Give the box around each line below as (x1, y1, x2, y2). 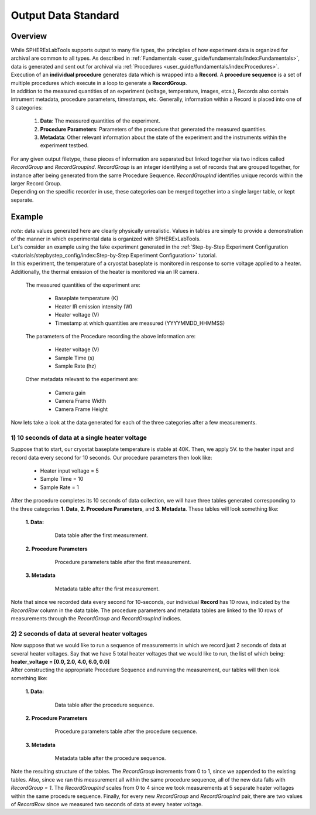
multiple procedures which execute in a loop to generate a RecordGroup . (11, 79, 187, 86)
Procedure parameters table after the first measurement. (54, 559, 191, 566)
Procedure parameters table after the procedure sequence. (54, 728, 197, 735)
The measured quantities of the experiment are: (25, 281, 140, 288)
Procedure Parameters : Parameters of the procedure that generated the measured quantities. (40, 125, 267, 133)
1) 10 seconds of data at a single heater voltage (11, 433, 147, 442)
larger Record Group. (11, 179, 61, 187)
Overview (11, 31, 47, 41)
